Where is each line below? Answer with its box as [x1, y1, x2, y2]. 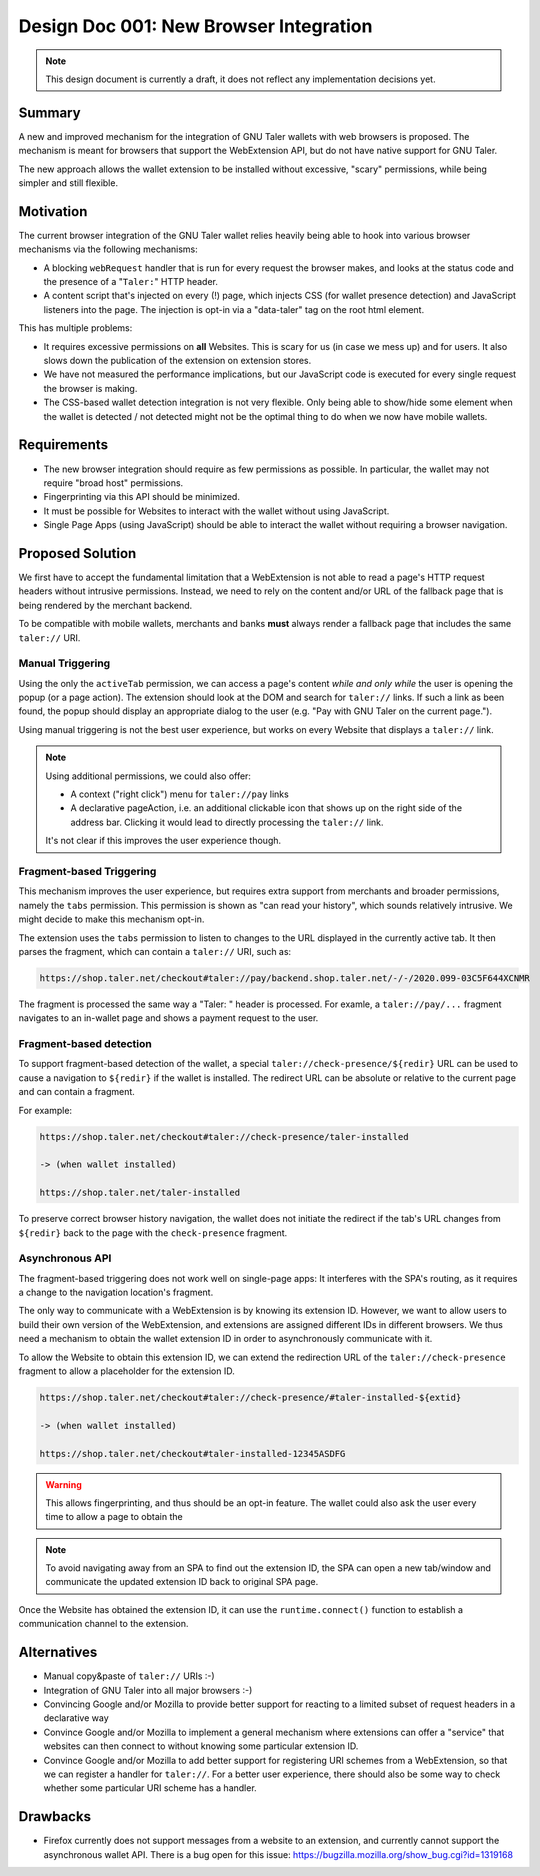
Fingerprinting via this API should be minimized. [43, 491, 240, 503]
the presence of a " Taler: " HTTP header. [43, 276, 219, 288]
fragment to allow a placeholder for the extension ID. [18, 1365, 235, 1377]
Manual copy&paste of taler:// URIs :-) [43, 1670, 215, 1682]
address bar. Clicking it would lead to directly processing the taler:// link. [70, 816, 384, 828]
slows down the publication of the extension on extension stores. [43, 355, 312, 367]
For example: [18, 1104, 73, 1116]
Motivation [18, 203, 88, 220]
